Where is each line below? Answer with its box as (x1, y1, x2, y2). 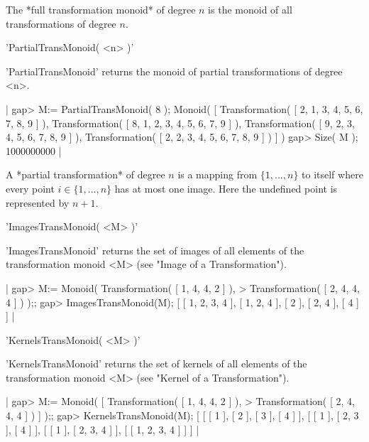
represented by (6, 195, 70, 210)
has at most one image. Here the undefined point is (114, 180, 338, 195)
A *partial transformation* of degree (6, 167, 165, 182)
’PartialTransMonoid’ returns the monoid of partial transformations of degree (6, 63, 343, 78)
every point (6, 180, 55, 195)
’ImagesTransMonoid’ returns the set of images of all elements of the (6, 242, 304, 257)
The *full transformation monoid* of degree (6, 2, 196, 16)
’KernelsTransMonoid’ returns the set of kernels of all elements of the (6, 356, 307, 371)
